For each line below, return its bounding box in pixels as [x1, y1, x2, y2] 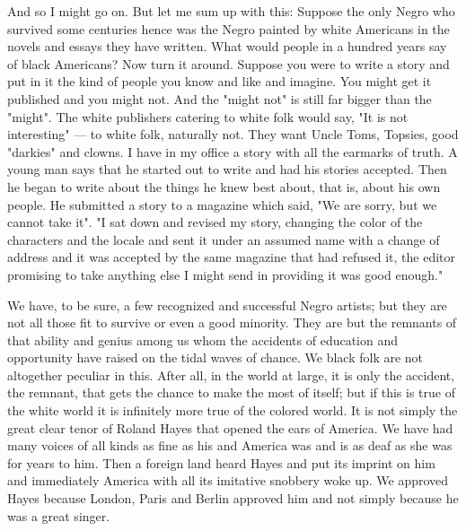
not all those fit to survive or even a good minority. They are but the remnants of [7, 313, 457, 332]
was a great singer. [7, 506, 110, 525]
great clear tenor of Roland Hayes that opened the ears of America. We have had [7, 418, 453, 437]
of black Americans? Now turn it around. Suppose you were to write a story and [7, 54, 450, 73]
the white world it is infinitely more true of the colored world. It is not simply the [7, 401, 458, 420]
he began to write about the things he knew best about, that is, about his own [7, 177, 441, 196]
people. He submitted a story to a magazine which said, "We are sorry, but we [7, 195, 437, 213]
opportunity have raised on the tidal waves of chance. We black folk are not [7, 348, 424, 367]
